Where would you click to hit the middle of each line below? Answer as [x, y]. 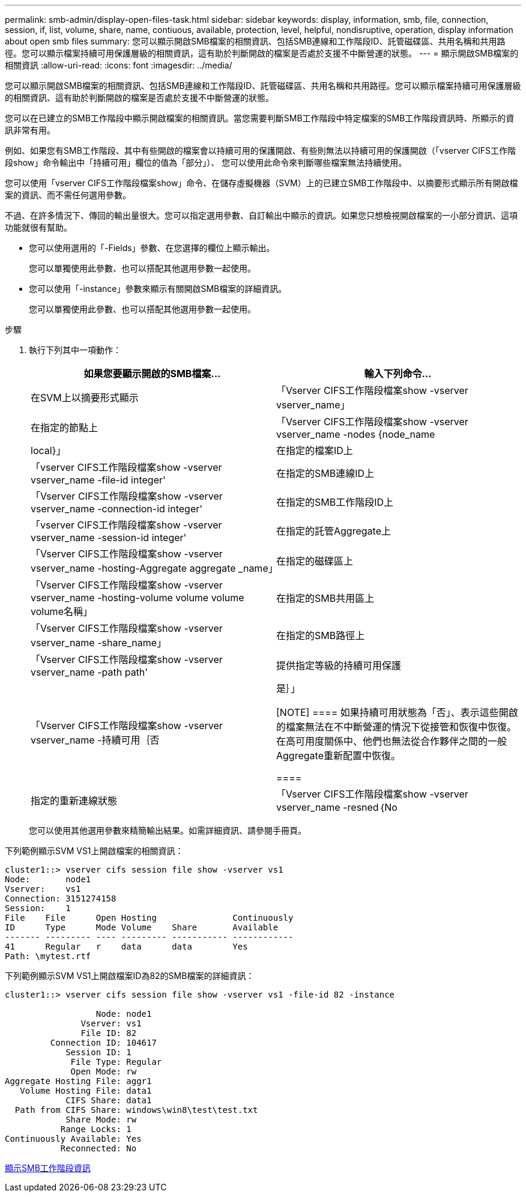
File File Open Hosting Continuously [149, 918]
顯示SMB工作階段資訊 [48, 1168]
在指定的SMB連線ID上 [325, 473]
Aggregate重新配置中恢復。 [338, 756]
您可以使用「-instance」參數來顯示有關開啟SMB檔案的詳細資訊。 [158, 289]
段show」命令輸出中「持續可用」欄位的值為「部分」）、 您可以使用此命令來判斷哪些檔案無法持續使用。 [206, 162]
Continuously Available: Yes [73, 1139]
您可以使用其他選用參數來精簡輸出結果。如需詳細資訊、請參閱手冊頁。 [168, 830]
